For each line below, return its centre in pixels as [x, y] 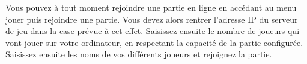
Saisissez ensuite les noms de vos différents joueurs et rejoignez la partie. [139, 54]
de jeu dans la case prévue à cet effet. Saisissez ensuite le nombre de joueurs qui [153, 31]
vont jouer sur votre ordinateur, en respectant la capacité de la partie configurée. [154, 42]
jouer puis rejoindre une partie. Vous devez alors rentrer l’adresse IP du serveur [152, 19]
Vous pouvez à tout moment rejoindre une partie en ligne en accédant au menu [151, 7]
